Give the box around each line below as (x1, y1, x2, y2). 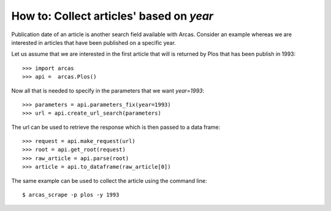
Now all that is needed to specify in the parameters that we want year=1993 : (11, 86, 205, 94)
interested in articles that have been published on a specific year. (11, 39, 176, 46)
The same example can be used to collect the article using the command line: (11, 177, 207, 184)
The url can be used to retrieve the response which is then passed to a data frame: (11, 123, 221, 131)
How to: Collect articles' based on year (11, 9, 214, 23)
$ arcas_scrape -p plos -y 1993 (22, 191, 120, 199)
